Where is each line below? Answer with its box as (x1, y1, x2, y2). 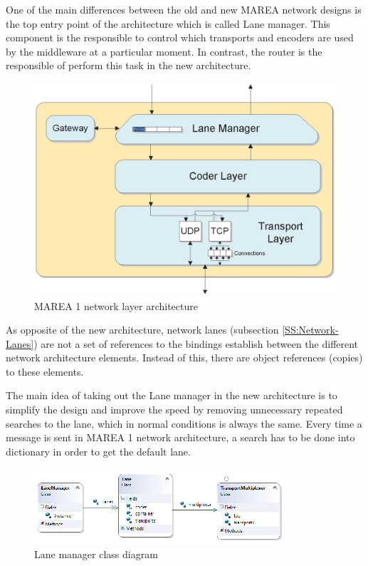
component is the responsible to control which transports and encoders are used (6, 30, 354, 45)
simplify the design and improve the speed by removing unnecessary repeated (6, 402, 343, 417)
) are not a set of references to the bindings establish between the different (33, 336, 359, 351)
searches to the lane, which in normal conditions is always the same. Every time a (6, 416, 362, 431)
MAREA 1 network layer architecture (34, 298, 198, 313)
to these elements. (6, 364, 84, 379)
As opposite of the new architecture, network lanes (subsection (6, 322, 279, 337)
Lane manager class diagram (34, 547, 158, 562)
